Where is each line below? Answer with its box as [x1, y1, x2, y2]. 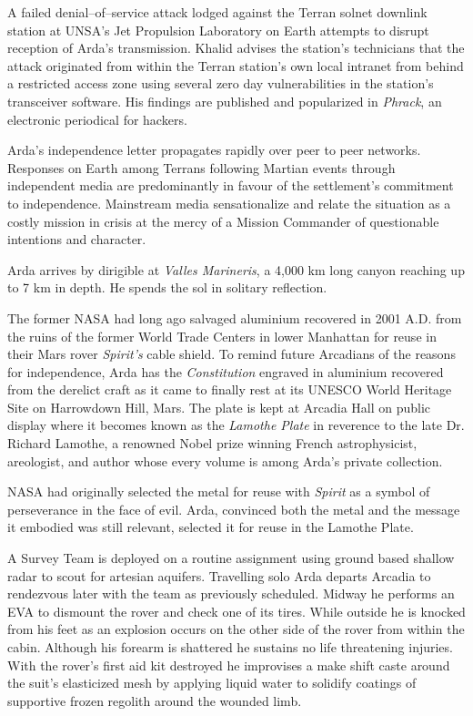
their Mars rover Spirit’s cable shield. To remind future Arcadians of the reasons [7, 344, 456, 363]
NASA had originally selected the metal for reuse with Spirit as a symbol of [7, 482, 430, 501]
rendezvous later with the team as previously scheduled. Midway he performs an [7, 584, 455, 603]
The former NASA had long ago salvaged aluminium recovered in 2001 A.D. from [7, 308, 462, 327]
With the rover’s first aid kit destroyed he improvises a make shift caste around [7, 655, 450, 674]
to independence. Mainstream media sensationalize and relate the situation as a [7, 193, 451, 212]
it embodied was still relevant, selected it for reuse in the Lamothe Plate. [7, 517, 414, 537]
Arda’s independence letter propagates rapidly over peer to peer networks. [7, 140, 421, 159]
